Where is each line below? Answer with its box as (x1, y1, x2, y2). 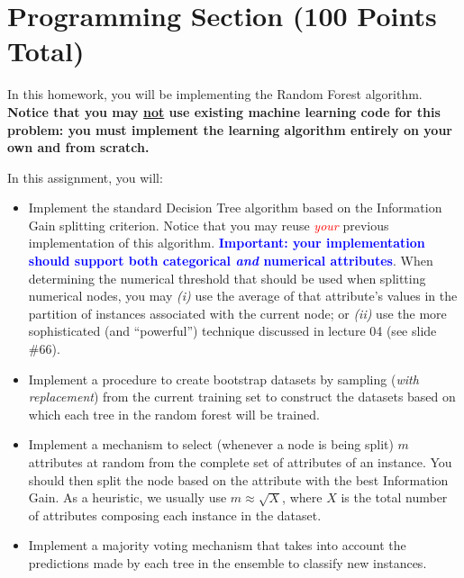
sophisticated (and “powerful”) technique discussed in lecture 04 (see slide (28, 321, 437, 340)
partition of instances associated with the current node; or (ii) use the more (28, 303, 447, 322)
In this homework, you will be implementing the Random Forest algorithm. (7, 85, 423, 104)
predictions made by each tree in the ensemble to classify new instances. (28, 553, 427, 572)
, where (282, 488, 323, 507)
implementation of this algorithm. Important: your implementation (28, 233, 425, 252)
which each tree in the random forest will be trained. (28, 404, 320, 423)
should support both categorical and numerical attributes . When (28, 251, 433, 270)
